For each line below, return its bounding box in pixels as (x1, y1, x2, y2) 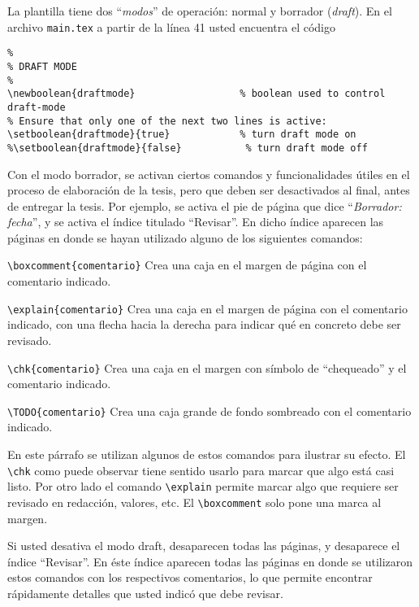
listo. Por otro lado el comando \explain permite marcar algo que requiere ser (7, 478, 399, 495)
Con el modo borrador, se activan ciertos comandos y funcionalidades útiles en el (7, 165, 410, 182)
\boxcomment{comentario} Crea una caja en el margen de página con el (7, 256, 367, 273)
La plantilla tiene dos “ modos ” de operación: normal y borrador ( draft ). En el (7, 2, 392, 19)
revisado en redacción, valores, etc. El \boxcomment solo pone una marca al (7, 493, 382, 510)
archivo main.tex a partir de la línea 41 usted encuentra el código (7, 18, 336, 35)
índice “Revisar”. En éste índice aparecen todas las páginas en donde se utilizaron (7, 552, 413, 570)
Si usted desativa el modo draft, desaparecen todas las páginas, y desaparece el (7, 537, 400, 554)
